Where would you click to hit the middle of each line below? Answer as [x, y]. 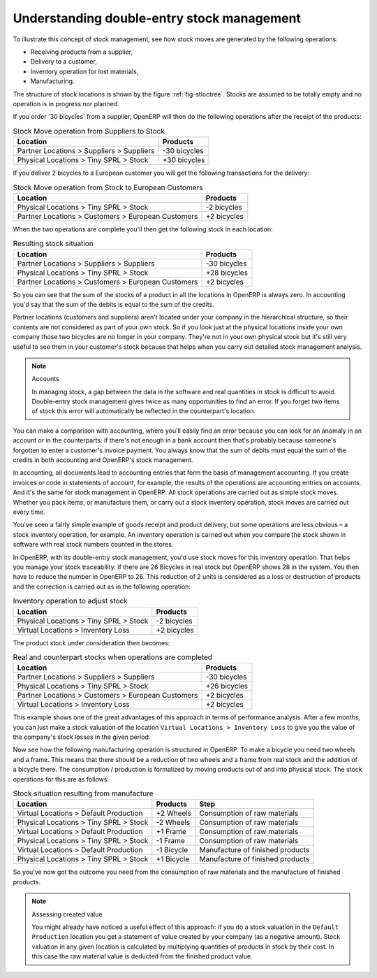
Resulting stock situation [53, 243]
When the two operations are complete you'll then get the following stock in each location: [143, 229]
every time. [29, 512]
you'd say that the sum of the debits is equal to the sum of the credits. [113, 304]
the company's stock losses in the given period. [82, 737]
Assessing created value [67, 914]
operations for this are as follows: [61, 779]
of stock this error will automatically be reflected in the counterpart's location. [144, 411]
